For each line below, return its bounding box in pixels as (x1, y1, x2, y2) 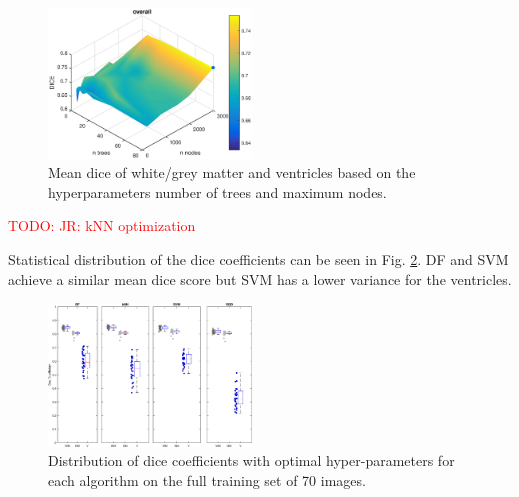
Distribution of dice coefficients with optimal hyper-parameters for (48, 450, 455, 471)
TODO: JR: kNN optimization (8, 215, 196, 236)
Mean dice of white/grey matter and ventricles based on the (48, 162, 416, 183)
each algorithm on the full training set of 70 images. (48, 469, 366, 490)
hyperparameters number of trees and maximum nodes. (48, 181, 387, 202)
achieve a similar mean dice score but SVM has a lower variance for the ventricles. (8, 268, 512, 289)
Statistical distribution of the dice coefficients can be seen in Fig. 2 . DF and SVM (8, 249, 509, 270)
